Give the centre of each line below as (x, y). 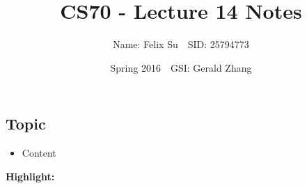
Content (39, 153)
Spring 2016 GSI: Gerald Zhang (181, 67)
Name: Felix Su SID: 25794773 (181, 44)
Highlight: (30, 176)
